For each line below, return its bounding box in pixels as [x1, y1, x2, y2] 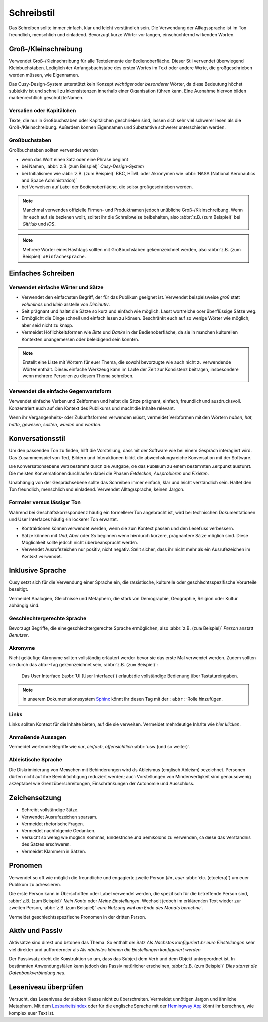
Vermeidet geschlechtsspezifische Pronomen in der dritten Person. [9, 914, 146, 920]
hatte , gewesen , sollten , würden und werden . [9, 421, 102, 427]
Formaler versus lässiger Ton [9, 499, 81, 506]
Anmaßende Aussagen [9, 734, 66, 741]
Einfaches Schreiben [9, 269, 75, 277]
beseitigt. [9, 586, 28, 592]
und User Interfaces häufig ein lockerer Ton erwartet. [9, 516, 118, 522]
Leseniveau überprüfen [9, 983, 84, 991]
